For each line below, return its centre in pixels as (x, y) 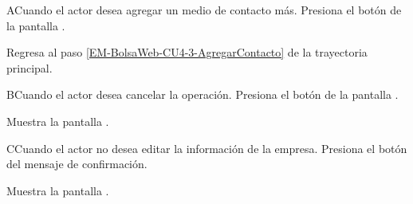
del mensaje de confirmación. (77, 164)
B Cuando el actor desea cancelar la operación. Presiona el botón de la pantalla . (203, 94)
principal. (29, 67)
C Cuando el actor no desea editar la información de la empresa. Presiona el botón (207, 148)
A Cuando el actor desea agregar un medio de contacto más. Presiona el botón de (204, 10)
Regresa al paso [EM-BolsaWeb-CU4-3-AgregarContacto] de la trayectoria (187, 52)
